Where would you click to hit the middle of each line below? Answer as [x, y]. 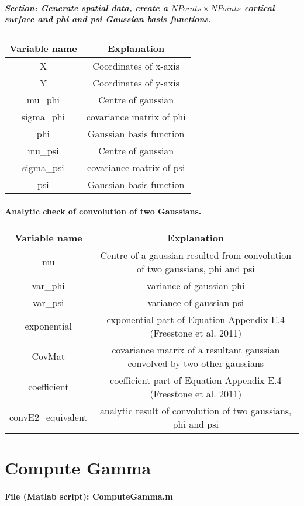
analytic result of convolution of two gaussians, [196, 410]
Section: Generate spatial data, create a [86, 7]
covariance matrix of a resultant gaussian [196, 349]
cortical [259, 7]
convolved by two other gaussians [196, 363]
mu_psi [43, 151]
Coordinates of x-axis [136, 66]
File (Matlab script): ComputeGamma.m [89, 496]
